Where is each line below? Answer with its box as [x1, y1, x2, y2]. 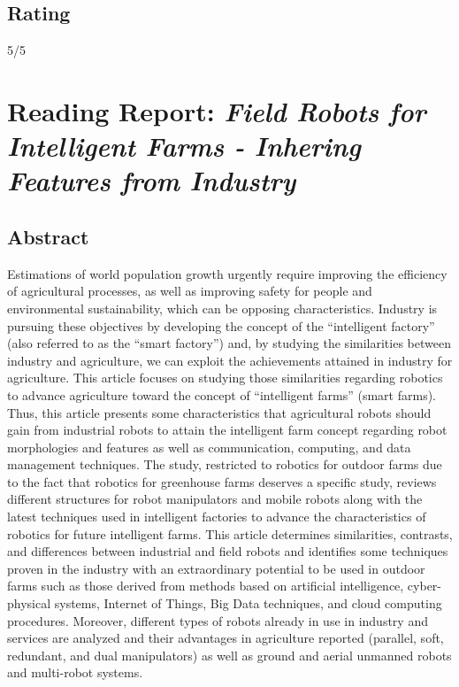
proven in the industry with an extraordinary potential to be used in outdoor [7, 559, 425, 577]
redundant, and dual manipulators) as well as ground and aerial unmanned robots [7, 645, 452, 664]
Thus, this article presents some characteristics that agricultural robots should [7, 403, 432, 421]
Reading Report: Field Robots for [7, 92, 426, 129]
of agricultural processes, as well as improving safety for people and [7, 282, 372, 300]
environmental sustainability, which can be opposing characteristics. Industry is [7, 298, 438, 317]
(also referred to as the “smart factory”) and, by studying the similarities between [7, 334, 451, 352]
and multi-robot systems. [7, 663, 143, 682]
